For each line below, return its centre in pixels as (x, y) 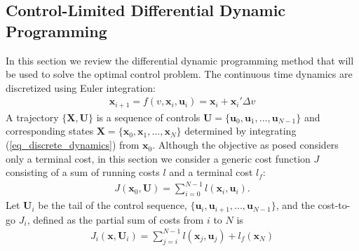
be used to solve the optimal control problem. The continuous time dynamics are (179, 74)
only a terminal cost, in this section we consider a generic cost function (158, 158)
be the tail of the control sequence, (113, 205)
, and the (295, 205)
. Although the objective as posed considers (245, 145)
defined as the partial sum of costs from (118, 219)
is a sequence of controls (148, 117)
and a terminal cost (211, 172)
